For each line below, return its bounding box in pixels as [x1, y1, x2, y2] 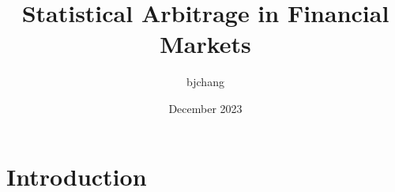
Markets [160, 28, 251, 60]
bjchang [186, 73, 224, 90]
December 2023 [168, 100, 243, 116]
